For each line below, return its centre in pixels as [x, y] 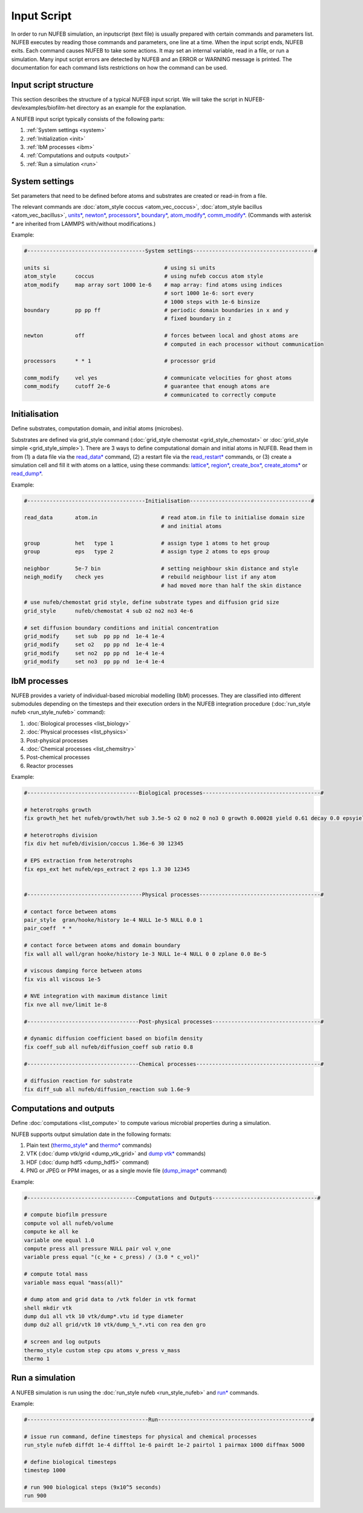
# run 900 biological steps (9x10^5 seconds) [93, 1488]
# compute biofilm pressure [65, 1215]
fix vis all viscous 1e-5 [62, 979]
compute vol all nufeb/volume [69, 1223]
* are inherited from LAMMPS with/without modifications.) [83, 223]
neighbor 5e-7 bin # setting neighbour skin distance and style [161, 568]
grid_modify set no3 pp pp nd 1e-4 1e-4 [94, 662]
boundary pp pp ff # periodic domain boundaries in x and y [156, 310]
